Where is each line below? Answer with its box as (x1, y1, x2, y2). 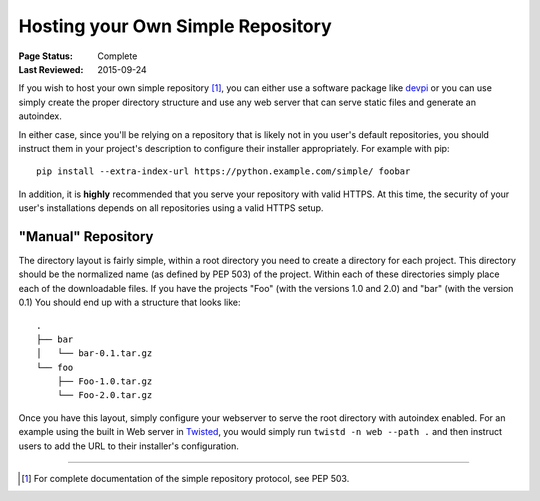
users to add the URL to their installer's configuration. (18, 440, 239, 452)
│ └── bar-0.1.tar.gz (36, 348, 153, 359)
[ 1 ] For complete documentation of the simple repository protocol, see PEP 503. (21, 473, 350, 485)
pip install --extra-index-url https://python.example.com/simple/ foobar (36, 166, 411, 177)
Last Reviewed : (18, 63, 84, 75)
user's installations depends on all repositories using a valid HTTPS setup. (18, 202, 324, 214)
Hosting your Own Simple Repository (18, 15, 332, 37)
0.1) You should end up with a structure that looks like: (18, 296, 241, 309)
